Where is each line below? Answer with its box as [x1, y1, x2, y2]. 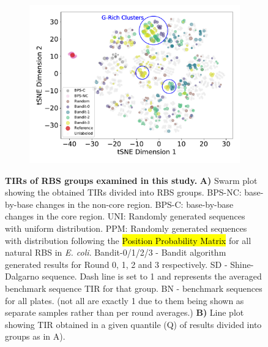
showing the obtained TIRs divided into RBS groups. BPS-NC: [5, 186, 242, 199]
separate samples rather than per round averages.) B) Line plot [5, 306, 244, 319]
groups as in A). [5, 330, 65, 343]
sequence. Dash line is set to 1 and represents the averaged [42, 270, 262, 283]
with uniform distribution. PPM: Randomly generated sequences [5, 221, 247, 234]
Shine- [230, 257, 254, 270]
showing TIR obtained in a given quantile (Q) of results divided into [5, 318, 262, 330]
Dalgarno [5, 270, 39, 283]
